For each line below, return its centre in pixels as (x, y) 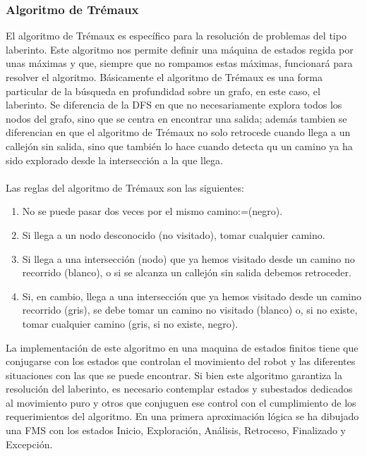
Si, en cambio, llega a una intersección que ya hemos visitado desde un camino (192, 296)
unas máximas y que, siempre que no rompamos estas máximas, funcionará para (179, 63)
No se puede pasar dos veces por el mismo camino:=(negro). (152, 211)
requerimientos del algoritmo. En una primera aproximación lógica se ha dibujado (182, 416)
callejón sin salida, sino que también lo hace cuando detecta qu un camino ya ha (179, 146)
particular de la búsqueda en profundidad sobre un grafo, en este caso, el (163, 91)
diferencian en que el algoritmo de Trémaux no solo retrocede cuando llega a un (178, 132)
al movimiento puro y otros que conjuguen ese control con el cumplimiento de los (181, 402)
